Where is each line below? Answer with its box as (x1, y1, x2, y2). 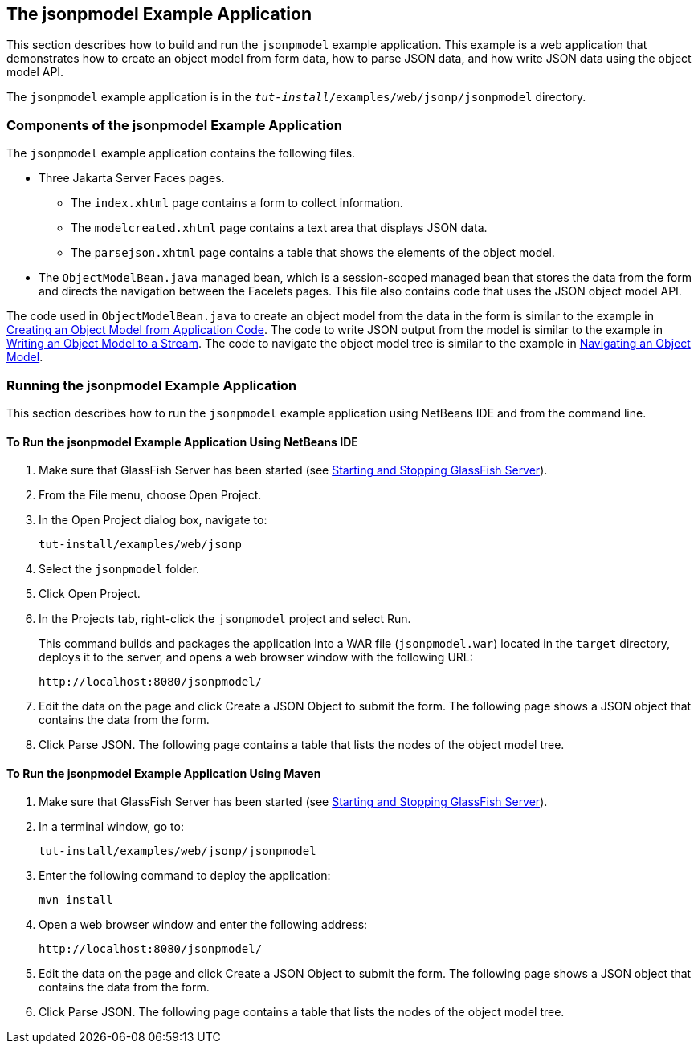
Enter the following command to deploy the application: (39, 869, 331, 883)
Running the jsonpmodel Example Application (6, 376, 297, 393)
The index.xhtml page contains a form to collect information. (71, 196, 403, 210)
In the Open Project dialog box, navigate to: (39, 513, 267, 527)
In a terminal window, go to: (39, 820, 184, 834)
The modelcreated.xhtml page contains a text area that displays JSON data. (71, 221, 488, 235)
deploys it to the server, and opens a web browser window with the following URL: (39, 650, 473, 665)
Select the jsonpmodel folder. (39, 562, 200, 576)
